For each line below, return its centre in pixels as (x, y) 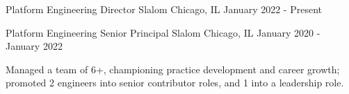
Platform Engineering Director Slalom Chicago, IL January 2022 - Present (164, 9)
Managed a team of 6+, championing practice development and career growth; (173, 69)
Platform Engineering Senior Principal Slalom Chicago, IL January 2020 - (163, 32)
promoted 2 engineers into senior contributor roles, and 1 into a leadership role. (175, 83)
